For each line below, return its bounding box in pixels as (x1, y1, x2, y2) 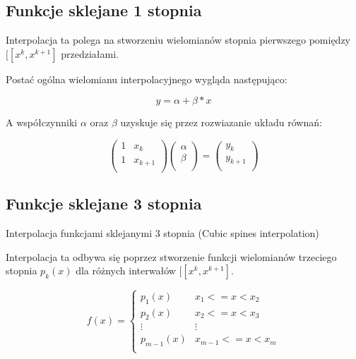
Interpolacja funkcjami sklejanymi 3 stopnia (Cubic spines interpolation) (6, 226, 319, 241)
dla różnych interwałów (76, 263, 176, 278)
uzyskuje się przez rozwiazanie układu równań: (120, 115, 322, 130)
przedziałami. (61, 46, 119, 61)
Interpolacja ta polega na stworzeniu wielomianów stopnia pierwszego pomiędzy (6, 32, 350, 47)
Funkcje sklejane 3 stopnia (6, 193, 202, 214)
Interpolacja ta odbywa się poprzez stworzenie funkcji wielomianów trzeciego (6, 249, 337, 264)
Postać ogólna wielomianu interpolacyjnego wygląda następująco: (6, 71, 287, 86)
